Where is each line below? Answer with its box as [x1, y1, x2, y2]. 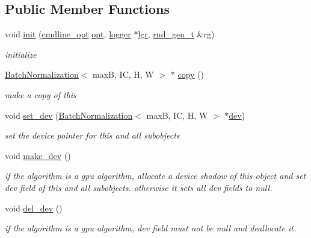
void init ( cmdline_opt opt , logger [5, 28, 131, 40]
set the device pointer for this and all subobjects [5, 129, 180, 142]
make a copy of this [5, 88, 76, 101]
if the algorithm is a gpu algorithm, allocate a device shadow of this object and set [5, 169, 306, 182]
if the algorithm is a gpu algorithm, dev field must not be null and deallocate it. [5, 222, 297, 234]
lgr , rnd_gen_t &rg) [138, 28, 215, 40]
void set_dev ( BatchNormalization [5, 108, 133, 121]
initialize [5, 48, 37, 60]
